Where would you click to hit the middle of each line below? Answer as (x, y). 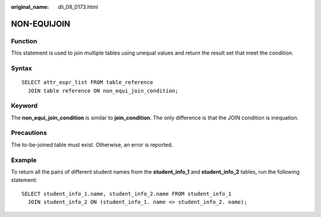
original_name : (30, 7)
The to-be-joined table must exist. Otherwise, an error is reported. (92, 145)
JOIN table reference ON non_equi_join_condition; (103, 91)
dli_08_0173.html (78, 7)
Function (24, 41)
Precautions (29, 133)
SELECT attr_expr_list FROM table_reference (88, 82)
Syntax (21, 68)
